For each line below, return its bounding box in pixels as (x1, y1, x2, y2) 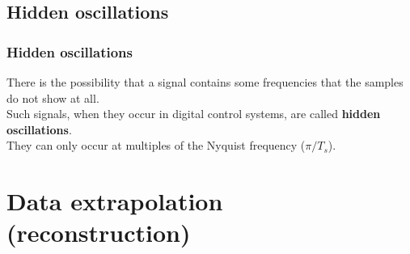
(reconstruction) (6, 216, 191, 249)
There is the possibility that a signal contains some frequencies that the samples (6, 74, 404, 90)
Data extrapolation (6, 184, 223, 218)
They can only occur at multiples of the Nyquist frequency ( (6, 137, 306, 154)
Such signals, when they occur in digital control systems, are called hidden (6, 105, 381, 122)
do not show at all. (6, 89, 99, 106)
